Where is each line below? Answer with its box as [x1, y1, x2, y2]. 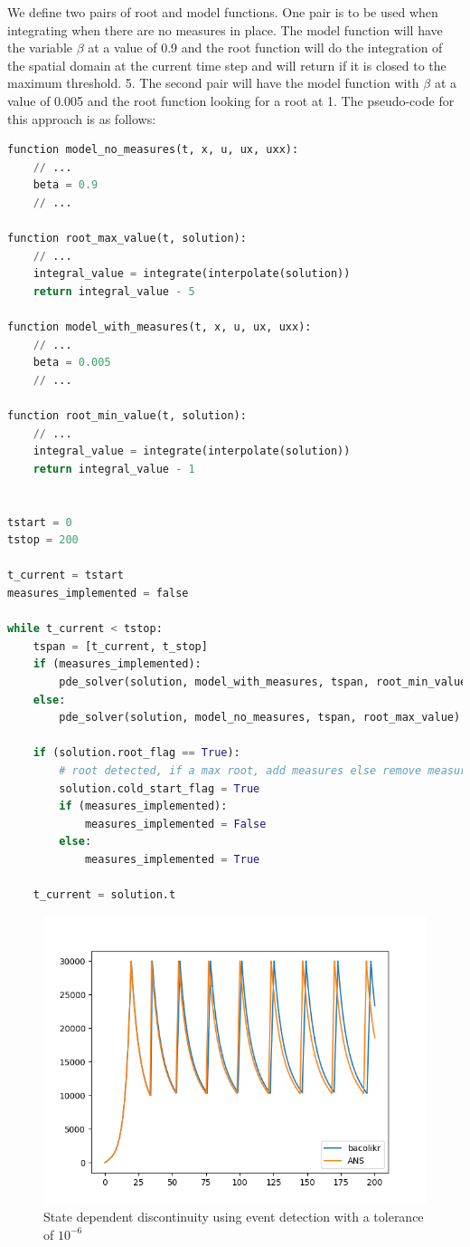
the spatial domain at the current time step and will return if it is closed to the [7, 55, 446, 74]
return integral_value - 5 [33, 284, 195, 298]
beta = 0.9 [33, 178, 99, 192]
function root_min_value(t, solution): [7, 409, 247, 423]
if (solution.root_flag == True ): [33, 746, 240, 760]
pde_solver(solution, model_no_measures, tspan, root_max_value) [59, 711, 461, 724]
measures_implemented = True [84, 852, 260, 866]
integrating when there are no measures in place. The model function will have [7, 20, 443, 39]
